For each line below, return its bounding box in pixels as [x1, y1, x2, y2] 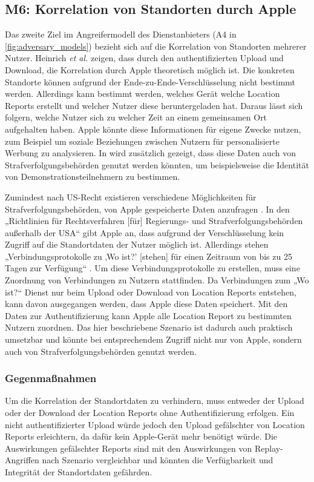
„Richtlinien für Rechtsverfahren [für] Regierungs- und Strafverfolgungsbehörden [5, 214, 303, 227]
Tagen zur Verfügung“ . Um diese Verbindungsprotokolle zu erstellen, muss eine [5, 262, 300, 274]
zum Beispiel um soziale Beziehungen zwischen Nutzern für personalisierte [5, 134, 280, 147]
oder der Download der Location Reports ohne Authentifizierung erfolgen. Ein [5, 406, 295, 419]
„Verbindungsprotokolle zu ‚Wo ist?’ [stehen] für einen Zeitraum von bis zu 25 [5, 249, 292, 262]
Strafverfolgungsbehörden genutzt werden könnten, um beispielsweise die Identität [5, 158, 309, 171]
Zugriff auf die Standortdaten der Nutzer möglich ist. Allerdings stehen [5, 238, 269, 251]
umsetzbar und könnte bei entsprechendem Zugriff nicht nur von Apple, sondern [5, 333, 302, 346]
